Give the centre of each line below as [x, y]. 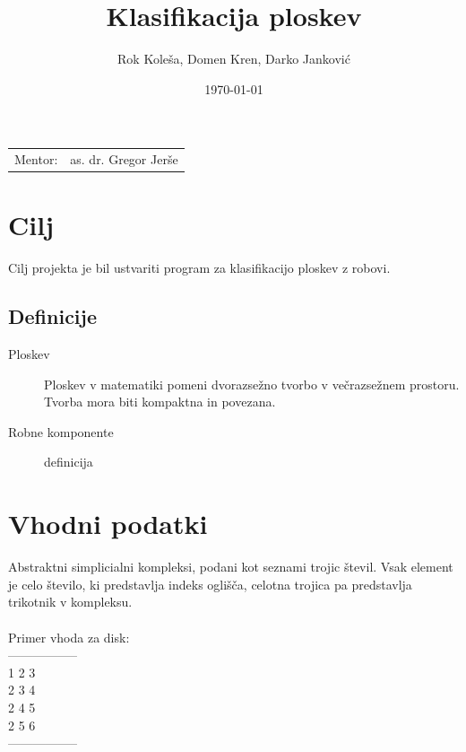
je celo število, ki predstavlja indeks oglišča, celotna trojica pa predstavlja [210, 584]
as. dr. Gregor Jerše [124, 159]
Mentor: [36, 159]
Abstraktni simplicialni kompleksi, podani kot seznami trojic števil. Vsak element [231, 567]
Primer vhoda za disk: [69, 637]
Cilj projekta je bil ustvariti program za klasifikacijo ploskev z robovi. [199, 268]
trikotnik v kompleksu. [70, 602]
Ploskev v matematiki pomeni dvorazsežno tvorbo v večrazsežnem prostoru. [252, 384]
